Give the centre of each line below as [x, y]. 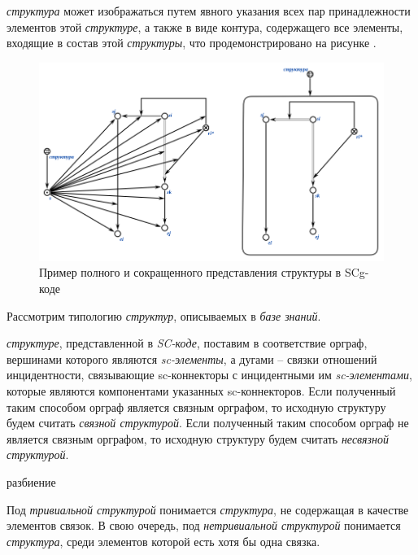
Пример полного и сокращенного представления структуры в [190, 272]
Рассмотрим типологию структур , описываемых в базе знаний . [164, 315]
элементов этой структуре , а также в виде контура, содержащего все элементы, [205, 26]
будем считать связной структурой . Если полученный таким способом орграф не [208, 423]
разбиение [31, 481]
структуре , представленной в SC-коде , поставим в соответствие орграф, [187, 343]
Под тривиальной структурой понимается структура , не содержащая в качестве [208, 509]
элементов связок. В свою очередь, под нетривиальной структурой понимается [204, 525]
